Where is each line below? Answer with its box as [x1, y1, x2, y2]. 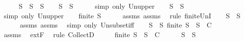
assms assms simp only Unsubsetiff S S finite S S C [20, 20, 212, 30]
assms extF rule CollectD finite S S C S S [3, 29, 196, 39]
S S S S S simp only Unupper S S [19, 1, 184, 11]
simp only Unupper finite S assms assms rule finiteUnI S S [3, 10, 241, 20]
